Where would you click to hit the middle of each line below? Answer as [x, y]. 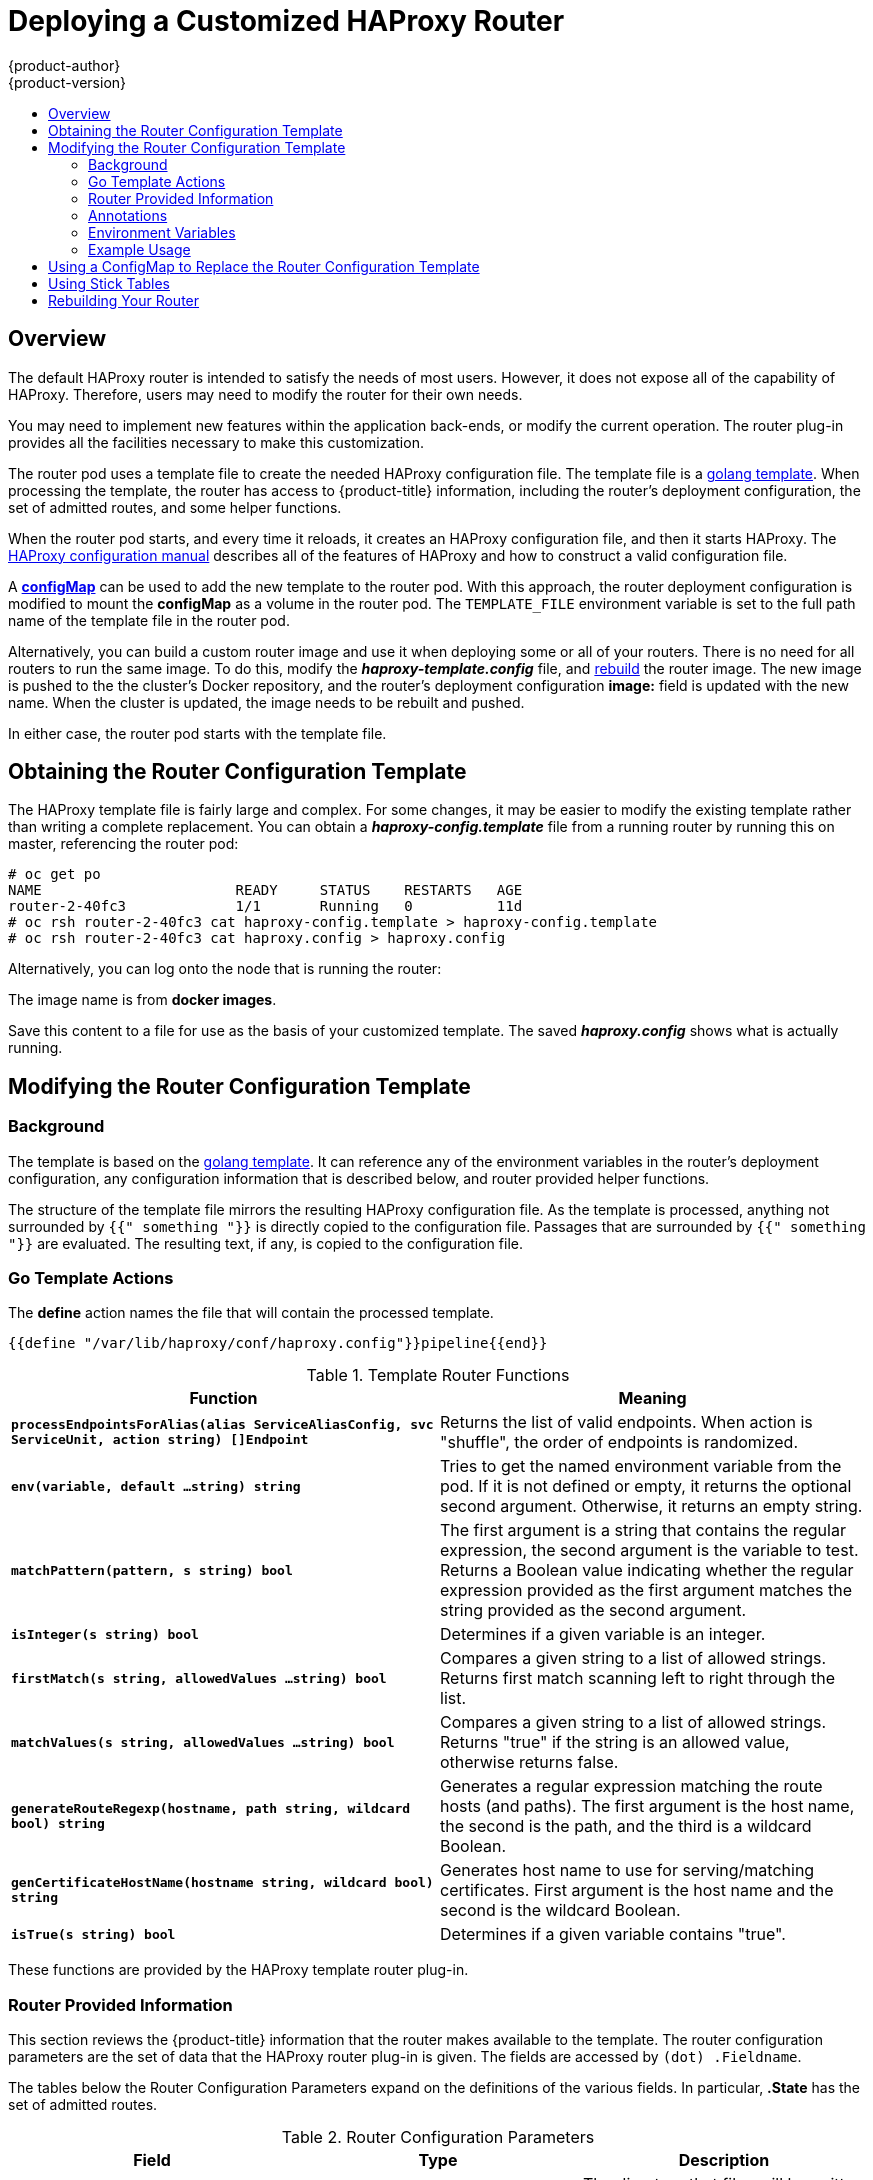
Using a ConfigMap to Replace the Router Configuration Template [264, 266]
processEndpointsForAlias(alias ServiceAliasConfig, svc [222, 1425]
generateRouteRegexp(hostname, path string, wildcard [211, 1809]
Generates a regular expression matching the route [631, 1786]
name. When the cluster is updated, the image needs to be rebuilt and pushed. [266, 702]
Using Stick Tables [109, 283]
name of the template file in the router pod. [149, 620]
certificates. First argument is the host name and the [637, 1890]
